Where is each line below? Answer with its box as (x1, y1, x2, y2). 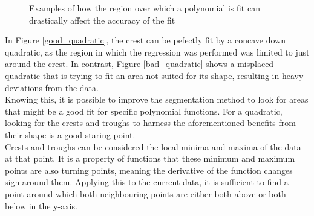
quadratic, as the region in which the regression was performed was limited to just (5, 45, 310, 58)
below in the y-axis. (5, 199, 77, 212)
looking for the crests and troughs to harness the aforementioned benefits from (5, 116, 296, 129)
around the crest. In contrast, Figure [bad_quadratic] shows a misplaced (5, 57, 274, 70)
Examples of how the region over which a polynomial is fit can (29, 2, 260, 14)
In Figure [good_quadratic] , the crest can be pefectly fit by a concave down (5, 34, 286, 46)
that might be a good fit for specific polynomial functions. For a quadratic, (5, 104, 283, 117)
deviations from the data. (5, 81, 99, 94)
